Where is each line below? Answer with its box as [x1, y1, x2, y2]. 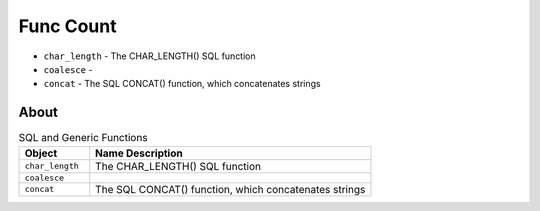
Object [24, 146, 58, 160]
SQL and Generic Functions [18, 131, 149, 145]
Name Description [95, 146, 184, 160]
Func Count [18, 15, 117, 37]
